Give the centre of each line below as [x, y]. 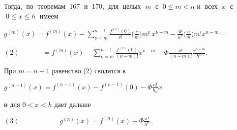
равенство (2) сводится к [89, 70]
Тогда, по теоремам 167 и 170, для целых [73, 6]
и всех [207, 6]
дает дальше [73, 104]
